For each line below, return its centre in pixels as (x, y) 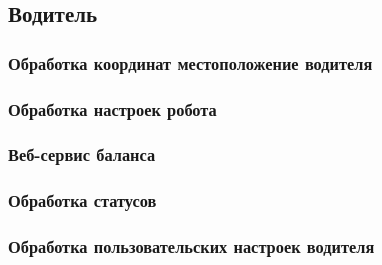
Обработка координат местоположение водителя (190, 62)
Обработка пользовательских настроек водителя (191, 246)
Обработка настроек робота (112, 108)
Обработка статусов (82, 200)
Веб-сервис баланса (82, 154)
